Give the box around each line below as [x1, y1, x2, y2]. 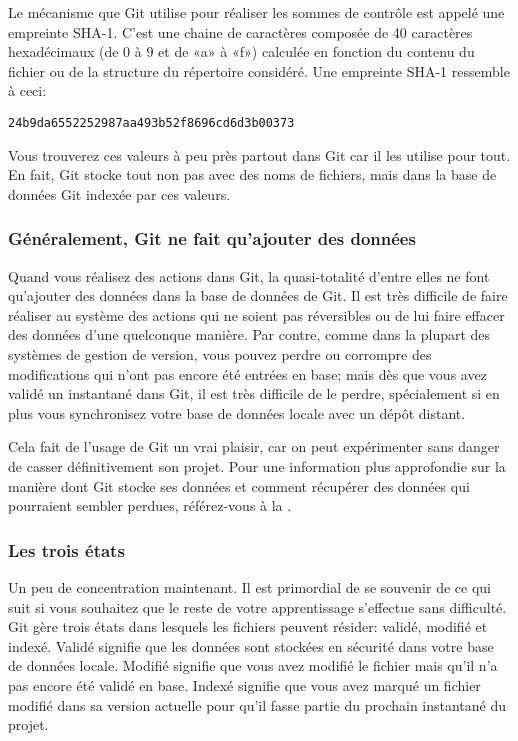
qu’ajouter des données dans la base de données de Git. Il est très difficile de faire [8, 285, 508, 306]
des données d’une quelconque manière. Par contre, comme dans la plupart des [8, 324, 491, 345]
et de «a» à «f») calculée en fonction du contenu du [158, 41, 475, 62]
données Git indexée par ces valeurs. [8, 183, 231, 204]
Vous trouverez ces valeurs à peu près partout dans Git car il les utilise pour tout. [8, 144, 511, 165]
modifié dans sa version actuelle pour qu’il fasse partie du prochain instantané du [8, 694, 507, 715]
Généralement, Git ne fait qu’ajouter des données [8, 226, 416, 251]
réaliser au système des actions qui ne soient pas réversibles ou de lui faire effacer [8, 304, 505, 325]
